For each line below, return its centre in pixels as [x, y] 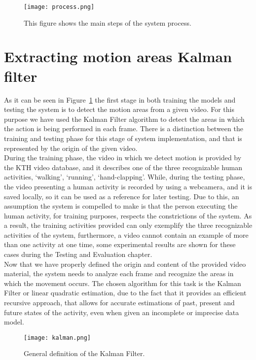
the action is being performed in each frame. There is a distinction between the [124, 128]
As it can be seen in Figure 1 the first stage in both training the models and [120, 99]
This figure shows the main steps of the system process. [108, 22]
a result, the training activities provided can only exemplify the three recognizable [128, 225]
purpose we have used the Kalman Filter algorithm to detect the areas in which [124, 119]
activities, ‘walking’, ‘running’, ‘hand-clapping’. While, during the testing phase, [125, 177]
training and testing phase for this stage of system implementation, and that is [123, 138]
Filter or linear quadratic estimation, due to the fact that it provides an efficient [125, 293]
